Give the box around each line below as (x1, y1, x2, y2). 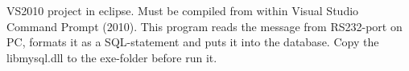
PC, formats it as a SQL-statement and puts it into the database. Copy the (6, 34, 379, 50)
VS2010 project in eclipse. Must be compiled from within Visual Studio (6, 2, 359, 18)
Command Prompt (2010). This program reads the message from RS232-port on (6, 18, 403, 34)
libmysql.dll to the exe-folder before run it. (6, 49, 217, 65)
